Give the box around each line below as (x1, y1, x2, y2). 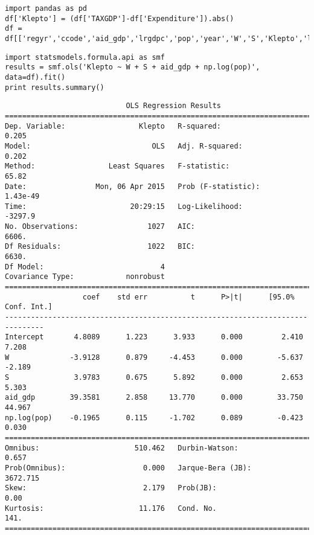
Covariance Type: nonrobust (5, 272, 165, 281)
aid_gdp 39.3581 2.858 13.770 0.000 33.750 (5, 393, 303, 402)
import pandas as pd (5, 4, 88, 13)
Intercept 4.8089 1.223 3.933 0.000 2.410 (5, 333, 303, 342)
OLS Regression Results (126, 101, 221, 111)
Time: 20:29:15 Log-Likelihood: (5, 202, 243, 211)
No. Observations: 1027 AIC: (5, 222, 195, 231)
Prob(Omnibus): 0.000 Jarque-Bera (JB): (5, 463, 252, 472)
